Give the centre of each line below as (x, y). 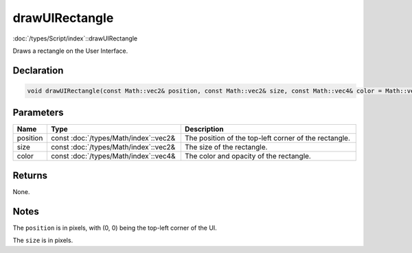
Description (204, 129)
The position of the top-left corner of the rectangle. (267, 138)
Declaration (38, 70)
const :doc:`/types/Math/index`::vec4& (113, 156)
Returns (30, 175)
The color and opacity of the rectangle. (248, 156)
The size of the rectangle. (226, 147)
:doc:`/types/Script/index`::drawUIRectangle (75, 38)
